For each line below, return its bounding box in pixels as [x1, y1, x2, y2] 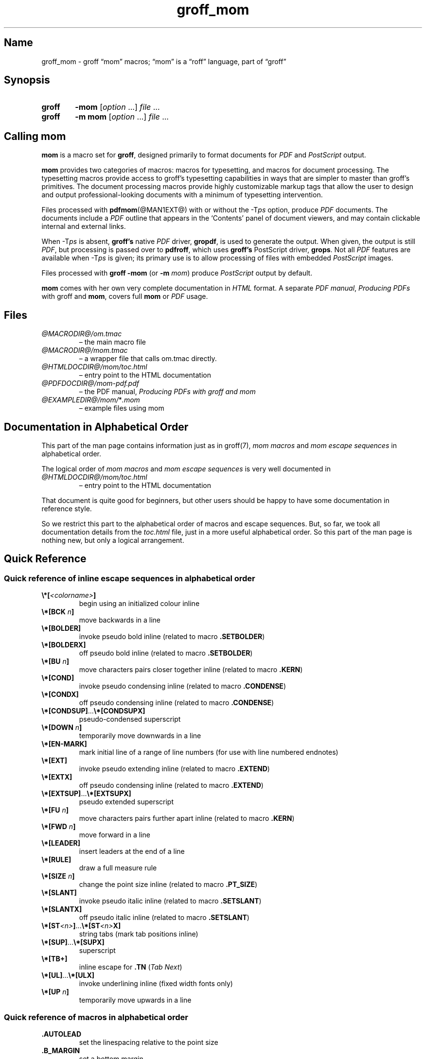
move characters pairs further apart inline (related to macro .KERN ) [79, 814, 295, 823]
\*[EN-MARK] [41, 740, 87, 748]
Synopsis [4, 74, 50, 87]
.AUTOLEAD [41, 1029, 82, 1038]
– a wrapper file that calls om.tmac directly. [79, 354, 217, 363]
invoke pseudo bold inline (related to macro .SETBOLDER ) [79, 632, 265, 641]
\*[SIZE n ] [41, 872, 75, 881]
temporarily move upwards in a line [79, 996, 192, 1005]
